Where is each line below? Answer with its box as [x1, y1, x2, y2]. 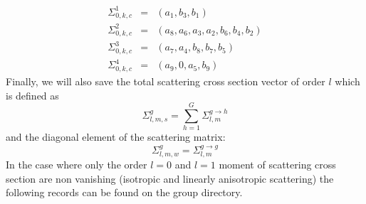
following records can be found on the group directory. [6, 185, 243, 200]
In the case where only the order [6, 157, 147, 172]
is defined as [6, 87, 59, 102]
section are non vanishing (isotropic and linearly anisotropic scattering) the [6, 171, 334, 186]
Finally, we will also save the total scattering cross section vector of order [6, 73, 325, 88]
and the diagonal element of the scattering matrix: [6, 129, 226, 144]
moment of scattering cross [219, 157, 336, 172]
